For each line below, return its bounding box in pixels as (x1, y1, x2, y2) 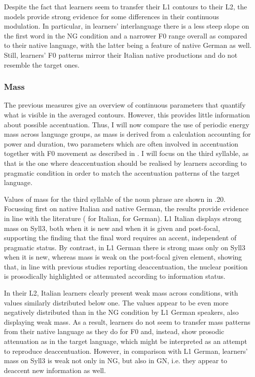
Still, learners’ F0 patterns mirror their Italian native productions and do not (4, 49, 238, 60)
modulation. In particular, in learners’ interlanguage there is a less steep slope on (4, 21, 249, 31)
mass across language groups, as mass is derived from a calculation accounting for (4, 129, 251, 139)
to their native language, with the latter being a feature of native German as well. (4, 40, 252, 50)
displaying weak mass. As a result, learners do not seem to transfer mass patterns (4, 316, 251, 327)
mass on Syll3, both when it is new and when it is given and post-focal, (4, 223, 220, 233)
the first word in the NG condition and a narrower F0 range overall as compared (4, 30, 248, 40)
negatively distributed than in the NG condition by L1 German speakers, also (4, 307, 239, 317)
